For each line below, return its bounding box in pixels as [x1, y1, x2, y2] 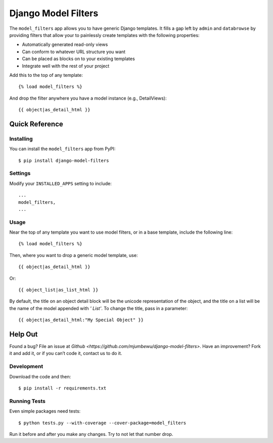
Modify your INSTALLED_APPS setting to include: [9, 180, 112, 187]
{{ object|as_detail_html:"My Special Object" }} [18, 317, 144, 323]
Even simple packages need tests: [9, 408, 81, 414]
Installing [9, 135, 33, 142]
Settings [9, 170, 31, 177]
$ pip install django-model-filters [18, 157, 109, 163]
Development [9, 363, 43, 370]
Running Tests [9, 397, 45, 405]
